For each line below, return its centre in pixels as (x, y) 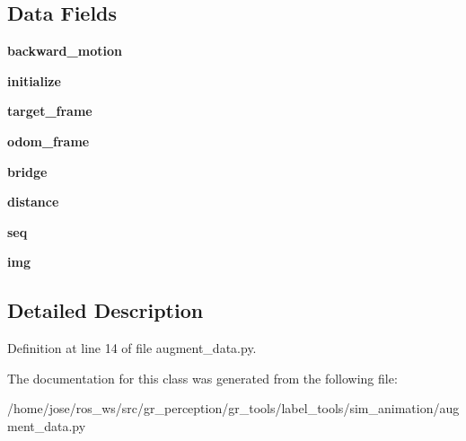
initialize (34, 80)
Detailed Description (106, 310)
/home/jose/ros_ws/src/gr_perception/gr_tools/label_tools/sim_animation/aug (233, 408)
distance (33, 202)
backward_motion (65, 51)
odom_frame (48, 141)
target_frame (50, 111)
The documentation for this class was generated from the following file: (202, 378)
